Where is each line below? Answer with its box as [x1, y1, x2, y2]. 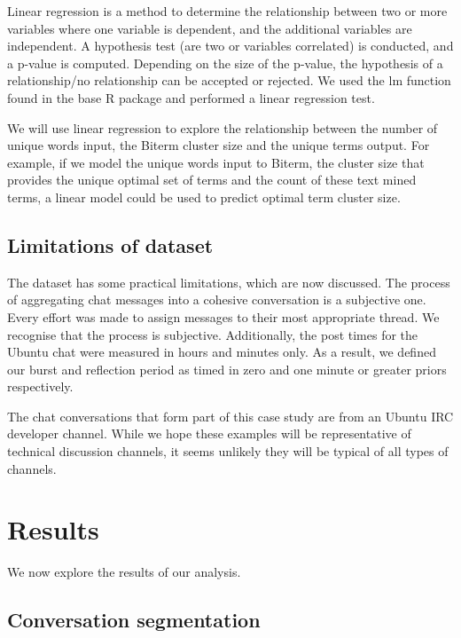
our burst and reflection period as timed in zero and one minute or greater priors [7, 359, 447, 378]
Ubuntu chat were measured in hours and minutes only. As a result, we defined [7, 343, 436, 361]
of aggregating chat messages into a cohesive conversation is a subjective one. [7, 290, 426, 309]
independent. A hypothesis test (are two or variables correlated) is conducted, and [7, 36, 454, 55]
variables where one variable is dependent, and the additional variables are [7, 19, 412, 37]
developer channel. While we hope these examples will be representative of [7, 424, 411, 443]
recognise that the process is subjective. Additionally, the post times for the [7, 325, 418, 343]
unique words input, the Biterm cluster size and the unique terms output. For [7, 136, 430, 154]
